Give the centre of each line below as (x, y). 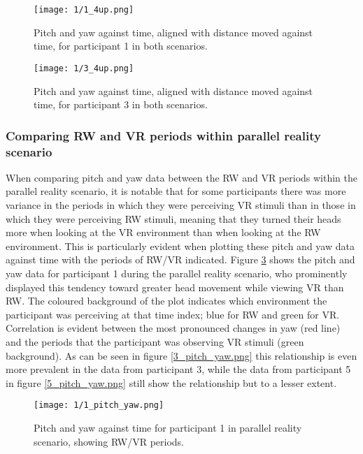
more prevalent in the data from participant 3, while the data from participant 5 (178, 369)
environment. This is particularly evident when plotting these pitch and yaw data (180, 246)
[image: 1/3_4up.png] (84, 68)
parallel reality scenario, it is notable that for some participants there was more (176, 191)
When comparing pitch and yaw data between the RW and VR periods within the (182, 177)
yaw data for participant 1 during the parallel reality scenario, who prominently (177, 273)
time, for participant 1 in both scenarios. (121, 46)
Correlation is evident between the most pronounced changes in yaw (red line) (173, 328)
